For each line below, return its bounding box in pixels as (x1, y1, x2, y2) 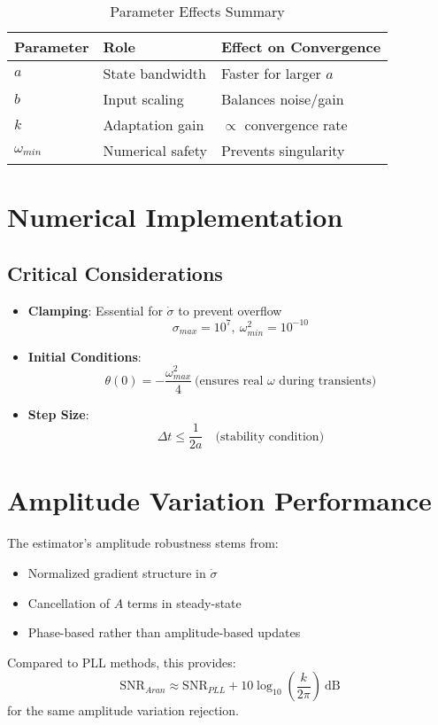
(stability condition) (215, 430, 325, 443)
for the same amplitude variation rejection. (7, 701, 239, 720)
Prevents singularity (220, 140, 345, 160)
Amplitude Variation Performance (7, 482, 432, 518)
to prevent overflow (178, 300, 282, 319)
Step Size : (27, 404, 89, 423)
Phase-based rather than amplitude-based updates (27, 623, 301, 642)
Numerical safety (103, 140, 207, 160)
